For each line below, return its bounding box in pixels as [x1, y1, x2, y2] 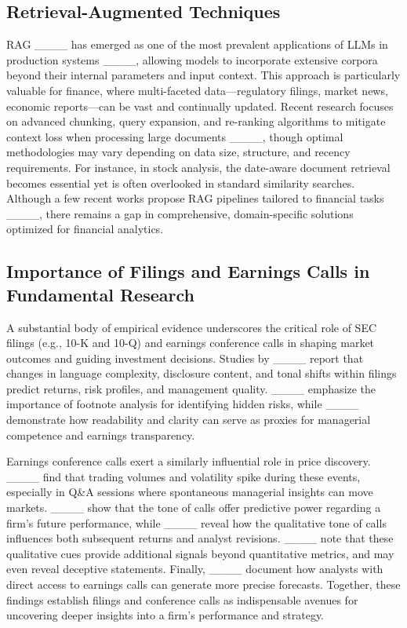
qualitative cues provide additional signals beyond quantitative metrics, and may [6, 545, 394, 561]
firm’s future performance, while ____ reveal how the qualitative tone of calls [6, 514, 387, 531]
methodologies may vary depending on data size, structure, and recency [6, 144, 351, 160]
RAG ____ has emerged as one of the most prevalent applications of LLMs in [6, 36, 388, 53]
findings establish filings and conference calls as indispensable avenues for [6, 591, 358, 608]
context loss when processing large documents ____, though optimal [6, 128, 343, 144]
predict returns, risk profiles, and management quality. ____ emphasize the [6, 380, 376, 396]
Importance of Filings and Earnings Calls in [6, 259, 370, 283]
